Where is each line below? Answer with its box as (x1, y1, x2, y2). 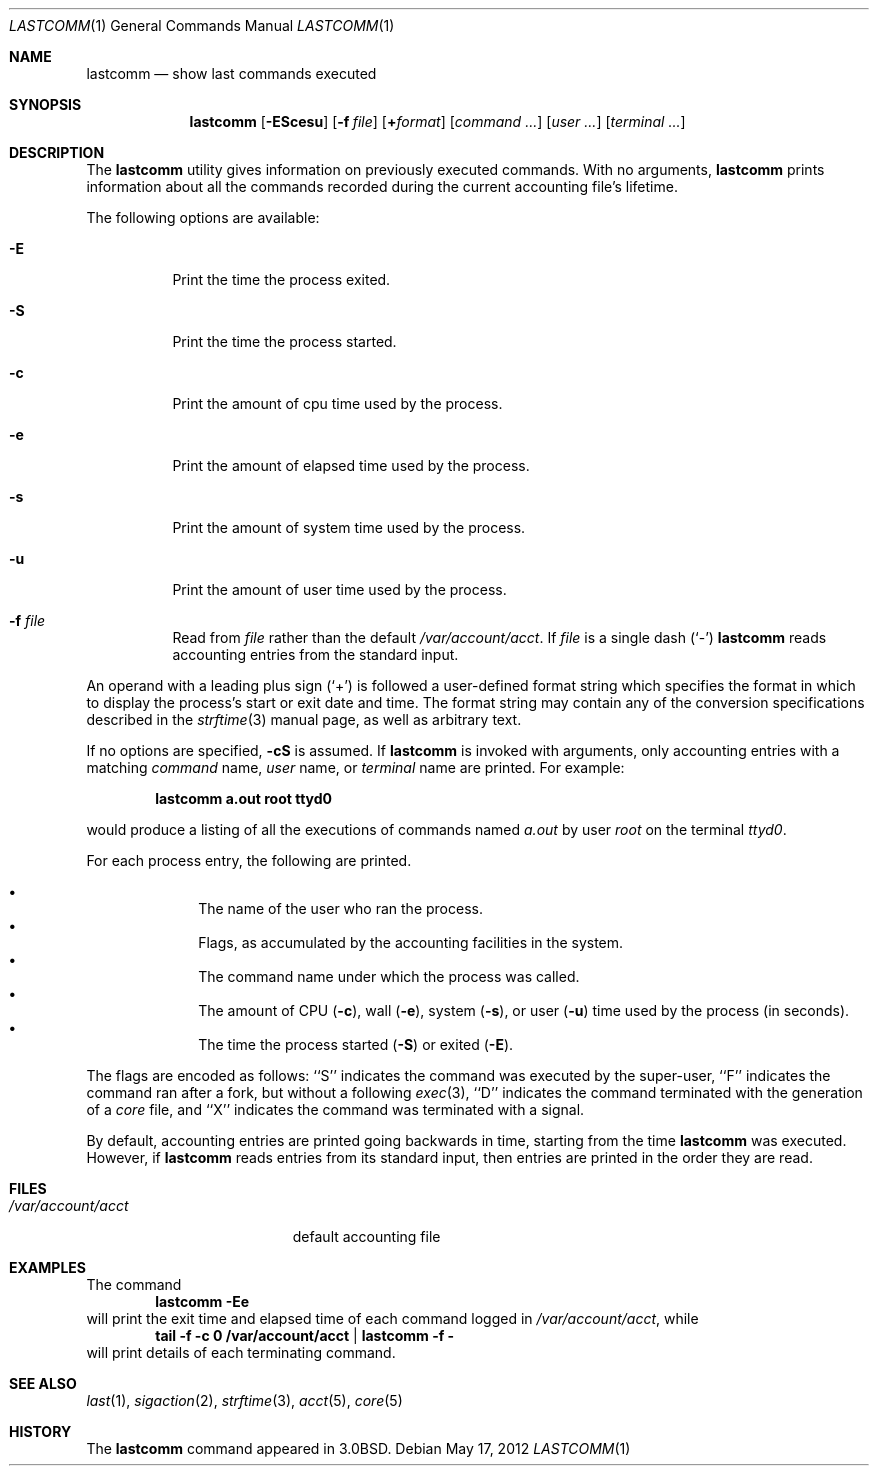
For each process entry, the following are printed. (86, 852, 412, 869)
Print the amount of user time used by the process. (172, 581, 507, 598)
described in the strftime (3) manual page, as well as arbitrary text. (86, 711, 522, 728)
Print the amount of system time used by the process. (172, 519, 526, 536)
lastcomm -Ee (155, 1293, 250, 1310)
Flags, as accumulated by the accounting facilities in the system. (198, 934, 624, 951)
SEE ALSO (9, 1375, 77, 1392)
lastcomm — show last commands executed (86, 65, 377, 82)
